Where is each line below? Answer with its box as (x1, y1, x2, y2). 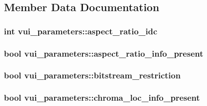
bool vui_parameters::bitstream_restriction (4, 69, 181, 81)
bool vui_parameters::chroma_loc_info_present (4, 91, 200, 104)
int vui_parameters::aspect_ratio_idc (4, 25, 158, 37)
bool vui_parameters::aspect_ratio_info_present (4, 47, 204, 59)
